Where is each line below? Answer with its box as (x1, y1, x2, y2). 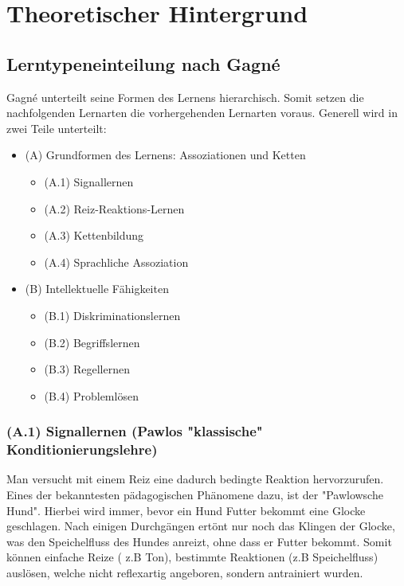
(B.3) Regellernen (44, 361, 130, 377)
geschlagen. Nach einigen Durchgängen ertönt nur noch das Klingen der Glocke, (6, 518, 395, 534)
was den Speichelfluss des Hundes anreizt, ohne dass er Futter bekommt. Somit (6, 533, 392, 549)
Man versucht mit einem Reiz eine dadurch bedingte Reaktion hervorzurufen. (6, 471, 384, 487)
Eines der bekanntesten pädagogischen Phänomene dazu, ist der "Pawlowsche (6, 486, 383, 503)
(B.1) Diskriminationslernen (44, 307, 181, 323)
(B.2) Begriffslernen (44, 334, 140, 350)
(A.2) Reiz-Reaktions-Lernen (44, 200, 185, 217)
